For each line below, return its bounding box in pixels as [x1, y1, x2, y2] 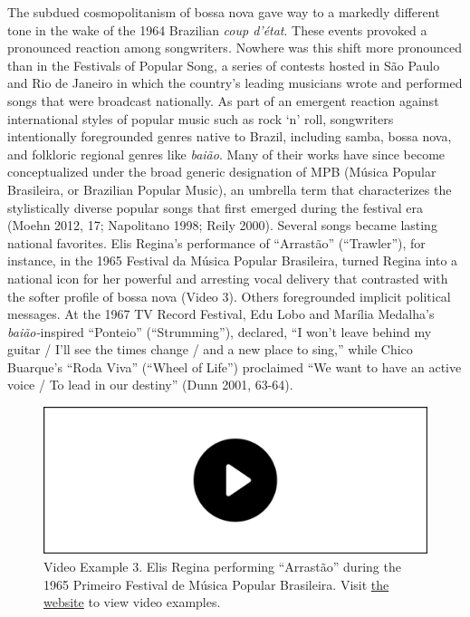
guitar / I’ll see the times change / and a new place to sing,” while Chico [7, 340, 413, 359]
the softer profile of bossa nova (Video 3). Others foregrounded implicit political [7, 286, 451, 305]
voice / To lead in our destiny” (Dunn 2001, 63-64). [7, 375, 293, 394]
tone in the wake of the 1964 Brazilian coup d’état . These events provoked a [7, 20, 427, 39]
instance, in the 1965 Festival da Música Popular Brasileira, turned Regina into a [7, 251, 458, 270]
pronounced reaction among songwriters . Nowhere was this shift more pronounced [7, 38, 462, 57]
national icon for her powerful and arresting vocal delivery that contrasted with [7, 268, 448, 287]
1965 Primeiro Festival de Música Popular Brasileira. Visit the [43, 574, 389, 593]
